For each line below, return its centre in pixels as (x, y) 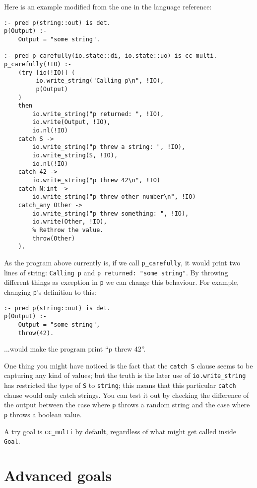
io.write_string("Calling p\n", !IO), (100, 81)
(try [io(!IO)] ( (47, 72)
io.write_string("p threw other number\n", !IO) (114, 197)
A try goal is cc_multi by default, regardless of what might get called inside (120, 431)
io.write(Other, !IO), (70, 222)
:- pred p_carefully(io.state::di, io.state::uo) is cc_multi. (111, 56)
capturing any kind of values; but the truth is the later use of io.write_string (125, 375)
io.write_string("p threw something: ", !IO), (111, 213)
